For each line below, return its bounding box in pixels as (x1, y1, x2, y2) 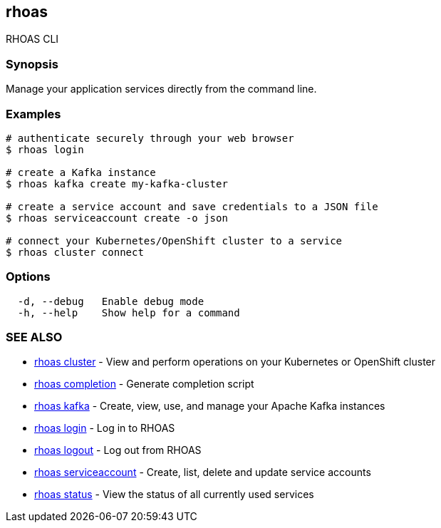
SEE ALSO (6, 330, 63, 345)
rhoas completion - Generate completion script (34, 378, 254, 390)
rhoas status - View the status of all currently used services (34, 488, 314, 501)
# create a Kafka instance (6, 166, 156, 178)
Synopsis (6, 56, 58, 71)
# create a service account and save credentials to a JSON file (6, 200, 378, 212)
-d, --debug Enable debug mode (17, 295, 204, 307)
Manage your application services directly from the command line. (6, 83, 317, 95)
